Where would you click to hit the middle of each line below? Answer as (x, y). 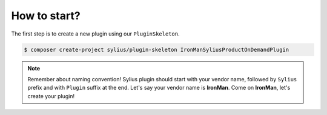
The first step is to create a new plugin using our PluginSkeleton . (95, 34)
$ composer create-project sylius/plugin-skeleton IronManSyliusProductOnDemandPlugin (157, 49)
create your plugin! (51, 96)
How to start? (46, 16)
